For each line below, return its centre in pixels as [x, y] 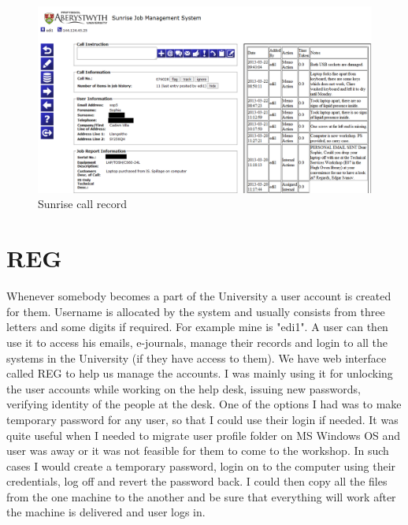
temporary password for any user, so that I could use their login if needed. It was [202, 419]
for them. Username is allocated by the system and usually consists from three [196, 311]
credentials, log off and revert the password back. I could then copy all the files [197, 481]
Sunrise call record [82, 204]
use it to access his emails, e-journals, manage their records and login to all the [197, 342]
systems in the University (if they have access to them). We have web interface [197, 357]
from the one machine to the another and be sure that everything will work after [201, 496]
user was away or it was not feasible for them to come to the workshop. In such [198, 451]
